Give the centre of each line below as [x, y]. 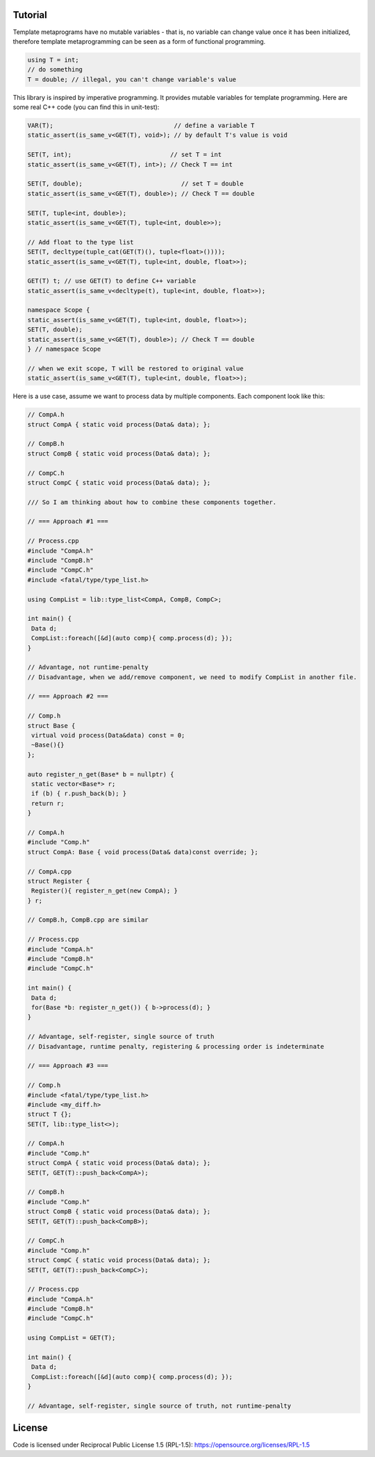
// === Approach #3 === [68, 1066]
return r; [48, 803]
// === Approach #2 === [68, 697]
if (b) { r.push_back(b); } [79, 794]
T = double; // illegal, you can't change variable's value [132, 79]
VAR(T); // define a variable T [141, 126]
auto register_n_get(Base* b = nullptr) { [101, 774]
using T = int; [53, 60]
